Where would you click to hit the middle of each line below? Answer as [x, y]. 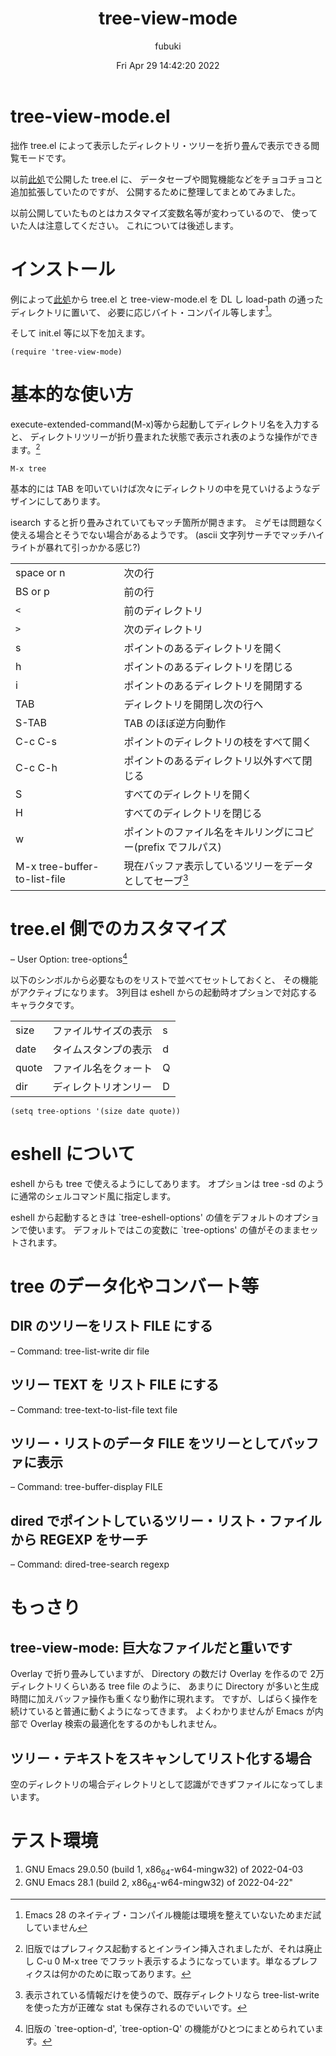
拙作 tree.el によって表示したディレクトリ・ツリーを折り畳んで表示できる [161, 145]
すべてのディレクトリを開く [188, 794]
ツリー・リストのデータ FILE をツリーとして [145, 1443]
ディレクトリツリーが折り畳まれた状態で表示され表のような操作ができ [174, 437]
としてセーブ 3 [156, 880]
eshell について [73, 1153]
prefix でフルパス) [179, 847]
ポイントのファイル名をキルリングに [209, 832]
